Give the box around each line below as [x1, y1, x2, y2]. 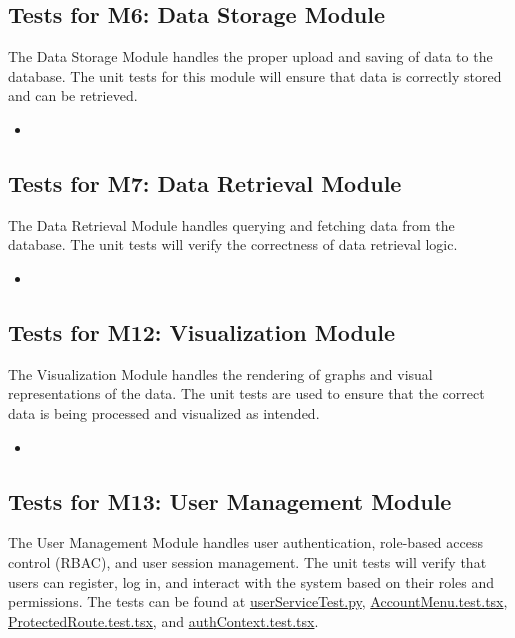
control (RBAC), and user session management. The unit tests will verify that [8, 551, 487, 572]
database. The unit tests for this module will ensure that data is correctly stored [8, 65, 502, 86]
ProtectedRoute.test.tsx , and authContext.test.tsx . [8, 610, 319, 631]
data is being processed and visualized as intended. [8, 402, 320, 423]
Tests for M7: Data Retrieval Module [8, 167, 402, 198]
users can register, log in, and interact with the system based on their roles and [8, 571, 495, 592]
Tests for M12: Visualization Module [8, 316, 396, 347]
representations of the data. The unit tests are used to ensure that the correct [8, 383, 485, 404]
